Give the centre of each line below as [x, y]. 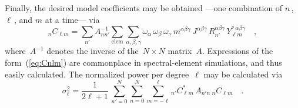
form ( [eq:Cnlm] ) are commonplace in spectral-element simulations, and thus [143, 62]
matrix [180, 51]
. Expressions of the [237, 51]
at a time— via [72, 19]
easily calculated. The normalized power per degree [97, 74]
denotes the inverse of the [93, 51]
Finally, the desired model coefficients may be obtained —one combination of [144, 8]
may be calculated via [243, 74]
